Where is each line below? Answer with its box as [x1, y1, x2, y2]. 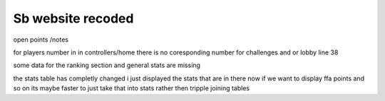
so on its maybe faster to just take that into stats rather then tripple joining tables [13, 84, 250, 93]
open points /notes [13, 35, 69, 44]
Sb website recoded [13, 11, 134, 26]
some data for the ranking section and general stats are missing [13, 61, 201, 70]
